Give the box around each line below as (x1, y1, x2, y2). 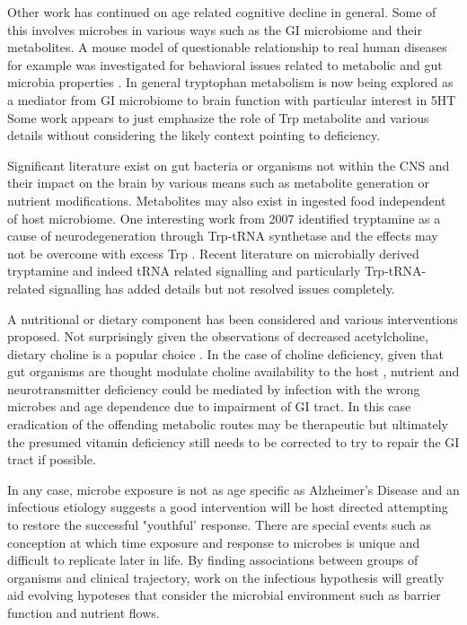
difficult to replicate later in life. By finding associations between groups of (7, 550, 419, 569)
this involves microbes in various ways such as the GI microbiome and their (7, 20, 422, 39)
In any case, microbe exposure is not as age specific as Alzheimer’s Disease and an (7, 480, 460, 498)
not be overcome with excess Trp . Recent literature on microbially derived (7, 243, 419, 262)
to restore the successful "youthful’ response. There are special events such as (7, 515, 432, 534)
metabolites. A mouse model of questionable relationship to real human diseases (7, 38, 447, 57)
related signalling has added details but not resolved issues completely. (7, 278, 395, 297)
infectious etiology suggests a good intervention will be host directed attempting (7, 497, 448, 516)
